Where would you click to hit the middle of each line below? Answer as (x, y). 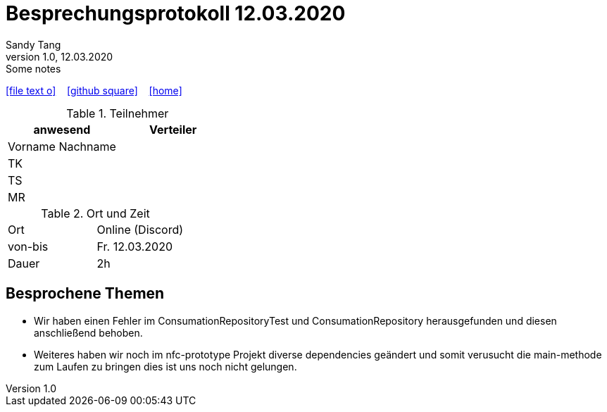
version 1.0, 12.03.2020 (60, 56)
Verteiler (173, 129)
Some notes (33, 68)
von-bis (28, 246)
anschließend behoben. (88, 332)
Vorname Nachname (62, 146)
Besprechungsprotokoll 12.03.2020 (176, 13)
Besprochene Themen (85, 294)
